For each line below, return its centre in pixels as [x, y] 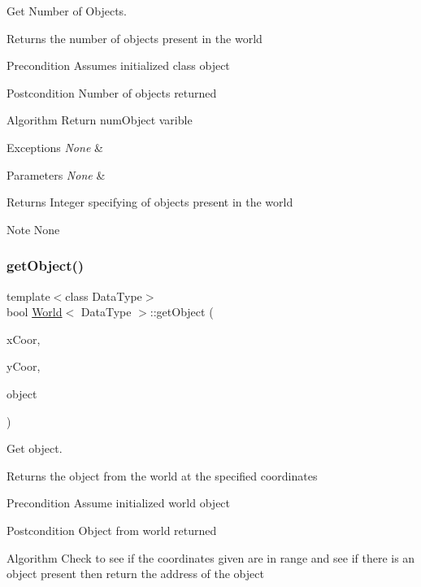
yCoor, [24, 366]
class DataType [104, 296]
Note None [33, 229]
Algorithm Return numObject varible [100, 120]
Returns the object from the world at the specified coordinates [162, 475]
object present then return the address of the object [135, 574]
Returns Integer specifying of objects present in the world [150, 202]
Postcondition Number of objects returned [112, 92]
